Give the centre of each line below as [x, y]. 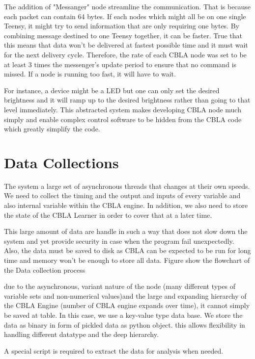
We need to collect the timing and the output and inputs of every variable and [122, 195]
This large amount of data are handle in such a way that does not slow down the [126, 231]
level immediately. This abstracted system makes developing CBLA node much [123, 109]
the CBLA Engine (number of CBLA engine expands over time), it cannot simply [127, 305]
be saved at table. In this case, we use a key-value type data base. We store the [123, 315]
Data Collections [61, 162]
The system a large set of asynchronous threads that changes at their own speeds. [127, 186]
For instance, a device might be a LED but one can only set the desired [112, 90]
